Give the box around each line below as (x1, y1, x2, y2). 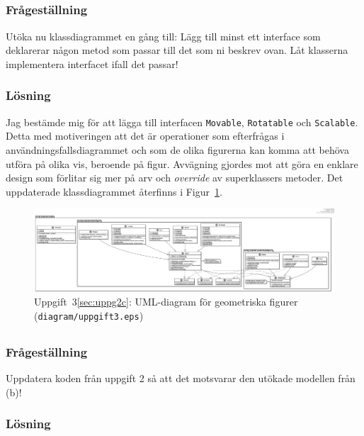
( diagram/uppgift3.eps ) (34, 308, 144, 323)
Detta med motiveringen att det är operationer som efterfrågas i (6, 128, 285, 143)
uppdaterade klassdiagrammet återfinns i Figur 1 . (6, 184, 222, 199)
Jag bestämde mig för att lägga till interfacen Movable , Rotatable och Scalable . (6, 114, 358, 129)
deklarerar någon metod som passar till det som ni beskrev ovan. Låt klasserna (6, 43, 348, 57)
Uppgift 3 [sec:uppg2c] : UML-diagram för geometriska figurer (34, 294, 298, 309)
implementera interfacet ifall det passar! (6, 56, 178, 71)
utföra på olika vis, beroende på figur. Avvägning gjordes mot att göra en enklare (6, 156, 358, 171)
